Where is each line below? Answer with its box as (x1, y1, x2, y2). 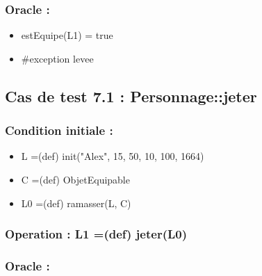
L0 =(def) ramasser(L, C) (21, 195, 131, 210)
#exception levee (21, 51, 94, 65)
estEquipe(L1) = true (21, 28, 113, 42)
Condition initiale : (5, 122, 113, 139)
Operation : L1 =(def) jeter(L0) (5, 225, 188, 243)
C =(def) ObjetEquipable (21, 172, 130, 186)
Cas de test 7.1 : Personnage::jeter (5, 85, 257, 106)
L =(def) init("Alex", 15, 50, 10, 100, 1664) (21, 149, 204, 163)
